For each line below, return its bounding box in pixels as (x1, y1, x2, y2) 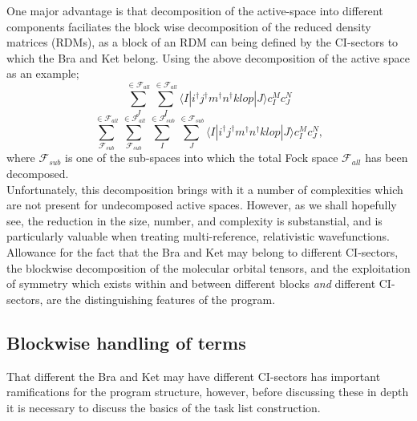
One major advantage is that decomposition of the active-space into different (6, 2, 383, 18)
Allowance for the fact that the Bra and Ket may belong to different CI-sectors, (6, 244, 399, 260)
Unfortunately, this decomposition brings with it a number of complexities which (6, 180, 403, 197)
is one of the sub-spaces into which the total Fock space (65, 149, 338, 166)
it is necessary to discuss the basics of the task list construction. (6, 399, 321, 415)
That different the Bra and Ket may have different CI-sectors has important (6, 367, 381, 384)
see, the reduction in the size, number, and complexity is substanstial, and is (6, 212, 383, 229)
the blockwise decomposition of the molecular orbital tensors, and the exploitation (6, 259, 411, 276)
